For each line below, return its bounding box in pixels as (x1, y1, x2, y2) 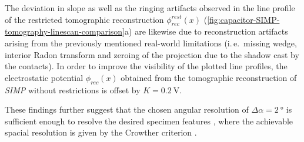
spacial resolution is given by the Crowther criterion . (5, 126, 197, 138)
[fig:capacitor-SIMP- (207, 13, 280, 25)
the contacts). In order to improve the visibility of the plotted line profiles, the (5, 60, 288, 72)
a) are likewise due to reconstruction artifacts (125, 25, 288, 38)
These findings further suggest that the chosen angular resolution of (5, 103, 249, 116)
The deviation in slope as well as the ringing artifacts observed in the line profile (5, 2, 295, 13)
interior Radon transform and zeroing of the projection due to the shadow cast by (5, 48, 299, 60)
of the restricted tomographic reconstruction (5, 13, 164, 25)
